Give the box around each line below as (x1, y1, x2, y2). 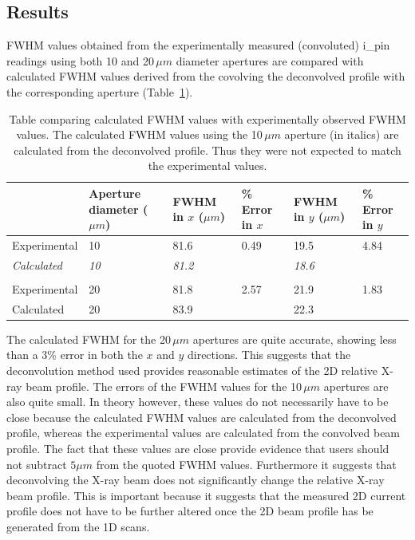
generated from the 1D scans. (6, 518, 150, 534)
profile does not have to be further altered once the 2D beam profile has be (6, 503, 373, 519)
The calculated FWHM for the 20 (6, 330, 171, 347)
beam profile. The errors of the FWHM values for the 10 (26, 377, 302, 394)
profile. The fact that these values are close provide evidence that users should (6, 440, 389, 457)
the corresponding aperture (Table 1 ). (6, 83, 193, 100)
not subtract (6, 455, 67, 472)
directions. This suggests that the (187, 346, 351, 363)
